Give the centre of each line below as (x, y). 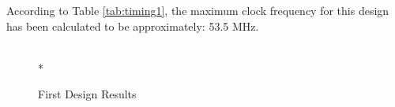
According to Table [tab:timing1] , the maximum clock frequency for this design (198, 10)
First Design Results (87, 94)
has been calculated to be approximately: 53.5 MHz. (133, 26)
